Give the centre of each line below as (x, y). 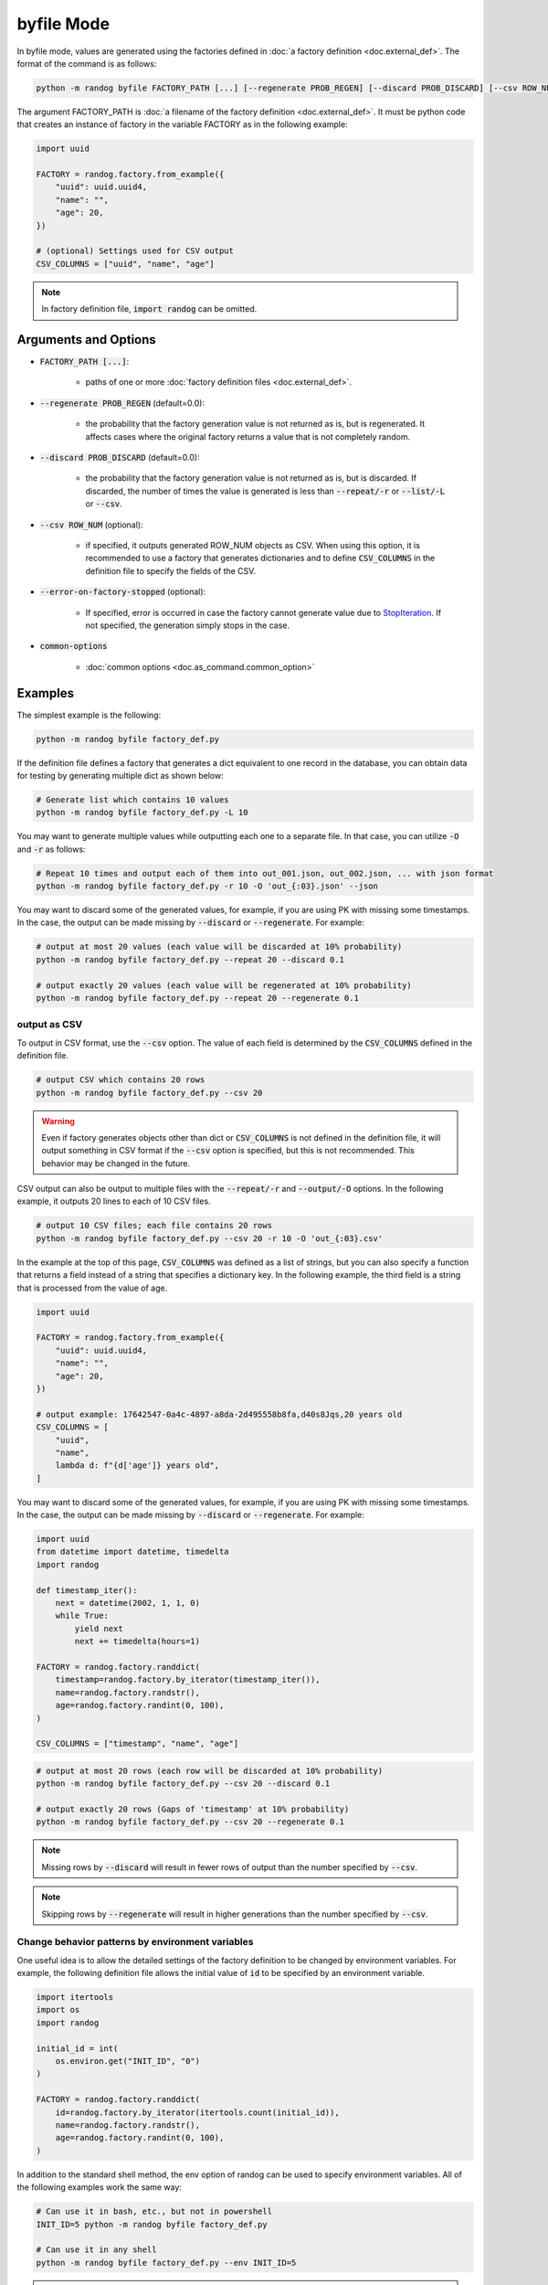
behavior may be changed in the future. (116, 1163)
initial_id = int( (77, 2048)
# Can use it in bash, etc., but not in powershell (154, 2211)
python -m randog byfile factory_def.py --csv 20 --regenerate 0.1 (190, 1822)
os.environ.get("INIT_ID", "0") (128, 2062)
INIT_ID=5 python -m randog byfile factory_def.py (152, 2224)
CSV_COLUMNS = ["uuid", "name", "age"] (125, 264)
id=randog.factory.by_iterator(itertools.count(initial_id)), (197, 2112)
